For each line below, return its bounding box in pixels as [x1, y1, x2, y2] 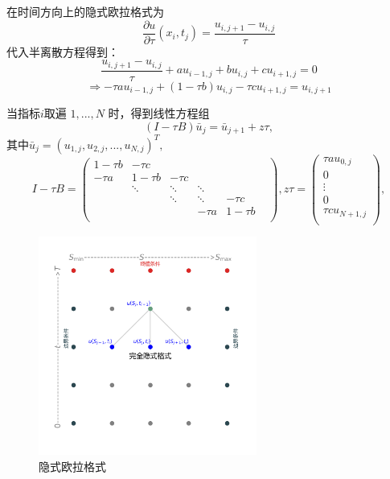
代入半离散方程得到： [6, 43, 119, 60]
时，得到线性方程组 [108, 105, 210, 122]
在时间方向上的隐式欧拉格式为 [6, 3, 164, 19]
